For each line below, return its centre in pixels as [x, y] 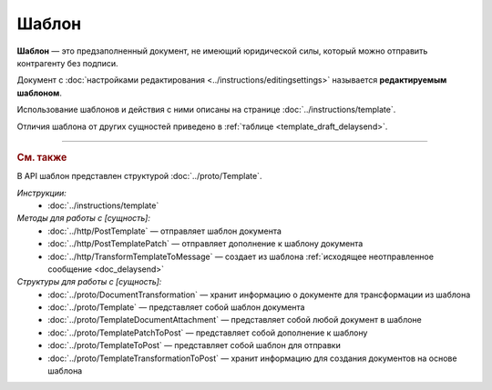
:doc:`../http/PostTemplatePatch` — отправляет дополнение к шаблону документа [205, 244]
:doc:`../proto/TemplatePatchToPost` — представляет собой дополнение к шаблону [208, 333]
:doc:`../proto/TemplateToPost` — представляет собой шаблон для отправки [194, 345]
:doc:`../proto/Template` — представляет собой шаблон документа [176, 307]
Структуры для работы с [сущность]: [89, 282]
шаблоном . [40, 93]
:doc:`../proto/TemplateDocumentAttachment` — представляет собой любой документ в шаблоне [235, 320]
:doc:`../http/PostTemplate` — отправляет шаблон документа [165, 231]
